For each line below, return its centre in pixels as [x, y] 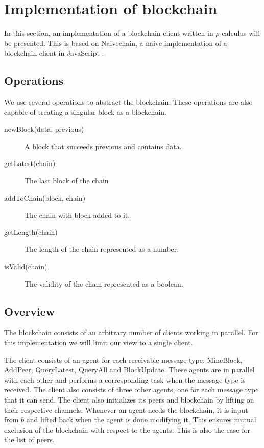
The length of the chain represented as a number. [102, 249]
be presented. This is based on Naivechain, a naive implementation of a [116, 43]
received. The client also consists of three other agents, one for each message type [131, 390]
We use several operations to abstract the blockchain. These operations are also [128, 102]
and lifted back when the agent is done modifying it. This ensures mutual [141, 420]
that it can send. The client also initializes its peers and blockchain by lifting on [129, 399]
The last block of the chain [67, 181]
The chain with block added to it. [77, 215]
